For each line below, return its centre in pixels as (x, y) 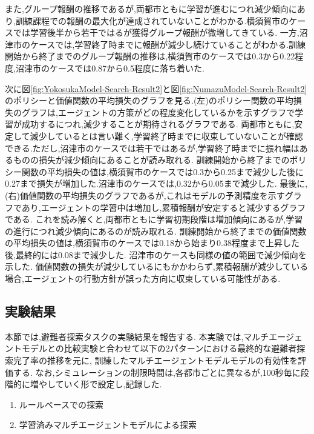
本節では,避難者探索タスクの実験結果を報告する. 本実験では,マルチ (137, 336)
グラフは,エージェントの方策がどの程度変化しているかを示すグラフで (158, 112)
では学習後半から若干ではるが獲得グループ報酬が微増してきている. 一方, (156, 32)
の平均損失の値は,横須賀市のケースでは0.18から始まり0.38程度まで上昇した (152, 243)
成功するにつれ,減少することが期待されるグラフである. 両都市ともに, (158, 124)
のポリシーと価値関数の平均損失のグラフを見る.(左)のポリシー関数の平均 (149, 100)
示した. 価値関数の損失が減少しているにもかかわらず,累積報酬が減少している (157, 266)
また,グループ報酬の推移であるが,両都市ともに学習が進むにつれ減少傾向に (151, 8)
